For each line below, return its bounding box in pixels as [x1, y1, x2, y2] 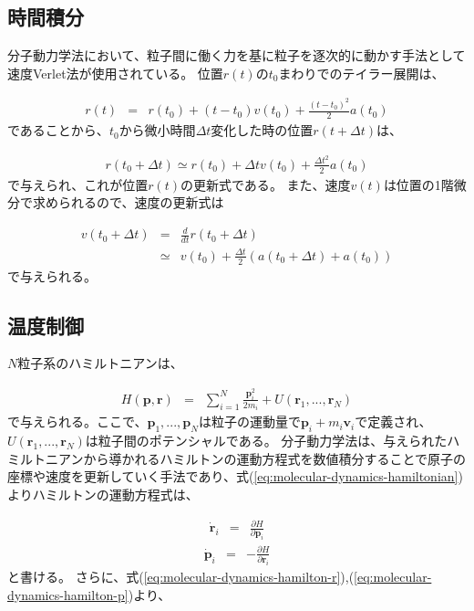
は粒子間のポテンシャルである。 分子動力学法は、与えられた [85, 431, 448, 450]
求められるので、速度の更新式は [32, 193, 224, 212]
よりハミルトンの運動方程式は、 [7, 484, 199, 503]
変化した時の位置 [211, 121, 314, 140]
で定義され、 [355, 412, 432, 431]
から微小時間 [118, 121, 196, 140]
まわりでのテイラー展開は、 [278, 63, 445, 82]
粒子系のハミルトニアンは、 [17, 353, 183, 373]
